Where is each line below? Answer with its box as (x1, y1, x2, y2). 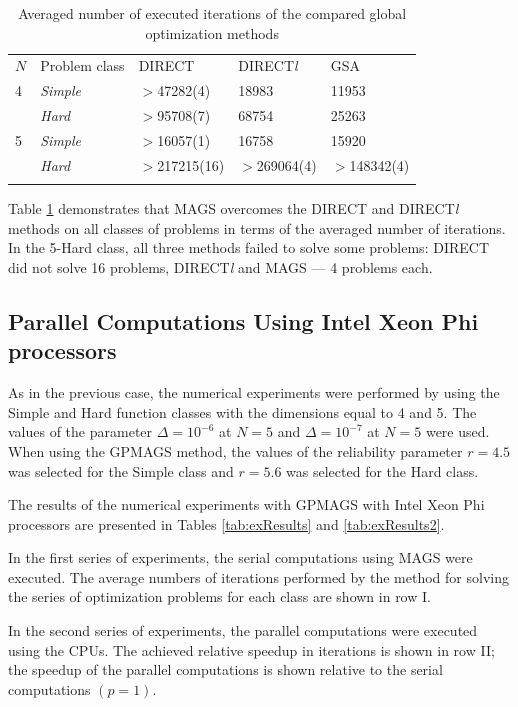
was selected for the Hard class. (286, 460, 479, 481)
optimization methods (145, 22, 279, 43)
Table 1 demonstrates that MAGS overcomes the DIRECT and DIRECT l (8, 198, 459, 219)
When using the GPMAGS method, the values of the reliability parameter (8, 440, 463, 461)
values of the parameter (8, 421, 153, 442)
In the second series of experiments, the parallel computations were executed (8, 620, 478, 641)
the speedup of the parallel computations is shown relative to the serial (8, 659, 443, 680)
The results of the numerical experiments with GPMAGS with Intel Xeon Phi (8, 494, 485, 515)
